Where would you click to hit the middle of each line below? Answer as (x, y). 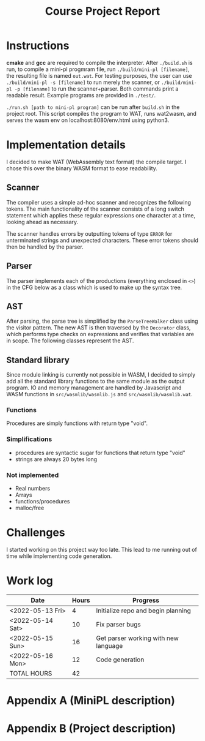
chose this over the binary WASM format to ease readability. (82, 168)
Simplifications (29, 439)
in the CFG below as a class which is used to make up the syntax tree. (94, 287)
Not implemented (33, 475)
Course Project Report (103, 11)
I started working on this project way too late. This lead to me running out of (102, 549)
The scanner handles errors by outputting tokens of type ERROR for (89, 233)
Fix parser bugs (119, 624)
